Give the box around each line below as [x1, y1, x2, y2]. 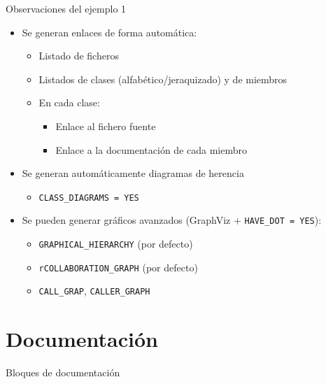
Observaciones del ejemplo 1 [6, 1, 127, 15]
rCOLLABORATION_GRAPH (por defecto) [38, 259, 198, 274]
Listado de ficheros [38, 48, 119, 63]
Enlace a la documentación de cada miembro [55, 142, 247, 157]
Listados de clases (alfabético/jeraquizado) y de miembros [38, 71, 288, 86]
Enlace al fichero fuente [55, 118, 156, 133]
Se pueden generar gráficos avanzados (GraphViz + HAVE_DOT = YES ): [22, 213, 322, 227]
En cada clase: [38, 95, 100, 110]
